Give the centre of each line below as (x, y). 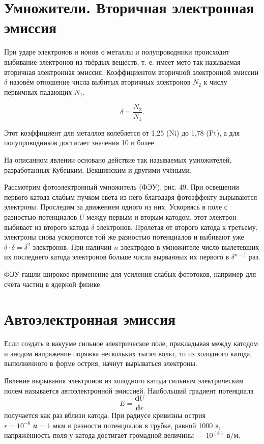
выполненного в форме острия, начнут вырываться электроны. (101, 363)
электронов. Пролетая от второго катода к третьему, (177, 227)
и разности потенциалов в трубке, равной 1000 (140, 425)
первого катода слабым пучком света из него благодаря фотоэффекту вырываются (131, 197)
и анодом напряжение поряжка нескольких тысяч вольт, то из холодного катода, (128, 353)
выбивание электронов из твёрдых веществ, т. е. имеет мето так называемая (122, 61)
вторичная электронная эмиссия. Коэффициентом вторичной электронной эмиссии (131, 72)
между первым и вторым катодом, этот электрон (162, 216)
